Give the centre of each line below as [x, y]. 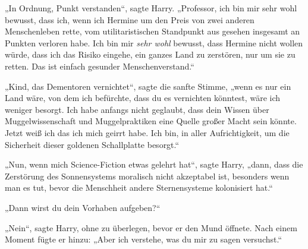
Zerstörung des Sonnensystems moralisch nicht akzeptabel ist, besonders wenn [147, 176]
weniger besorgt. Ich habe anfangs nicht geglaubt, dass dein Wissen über [137, 109]
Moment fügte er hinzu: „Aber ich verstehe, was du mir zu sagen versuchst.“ [144, 239]
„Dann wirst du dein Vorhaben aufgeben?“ [83, 207]
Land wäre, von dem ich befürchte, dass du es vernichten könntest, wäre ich [143, 98]
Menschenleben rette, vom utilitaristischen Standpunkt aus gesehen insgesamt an [153, 31]
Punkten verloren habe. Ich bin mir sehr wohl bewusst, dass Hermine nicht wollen [154, 42]
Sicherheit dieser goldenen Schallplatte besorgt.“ [92, 144]
